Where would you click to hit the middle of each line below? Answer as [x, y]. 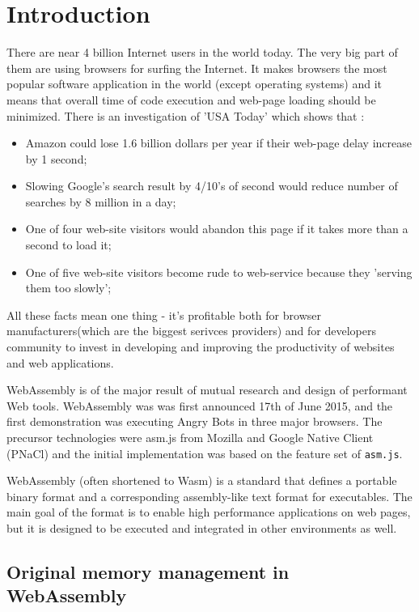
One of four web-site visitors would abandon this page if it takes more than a [217, 229]
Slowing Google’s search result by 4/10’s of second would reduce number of [212, 186]
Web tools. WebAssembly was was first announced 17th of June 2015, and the [200, 405]
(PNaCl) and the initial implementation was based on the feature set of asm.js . [205, 453]
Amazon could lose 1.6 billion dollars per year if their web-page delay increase [218, 143]
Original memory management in [148, 572]
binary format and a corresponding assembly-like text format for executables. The [209, 496]
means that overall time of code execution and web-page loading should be [191, 99]
